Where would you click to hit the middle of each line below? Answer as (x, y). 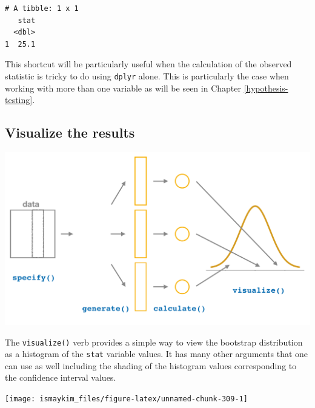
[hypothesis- (266, 88)
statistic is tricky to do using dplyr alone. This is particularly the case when (147, 75)
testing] (19, 100)
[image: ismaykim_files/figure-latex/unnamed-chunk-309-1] (126, 399)
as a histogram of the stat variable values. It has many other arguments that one (157, 354)
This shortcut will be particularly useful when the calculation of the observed (148, 64)
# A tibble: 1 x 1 (42, 8)
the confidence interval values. (61, 377)
